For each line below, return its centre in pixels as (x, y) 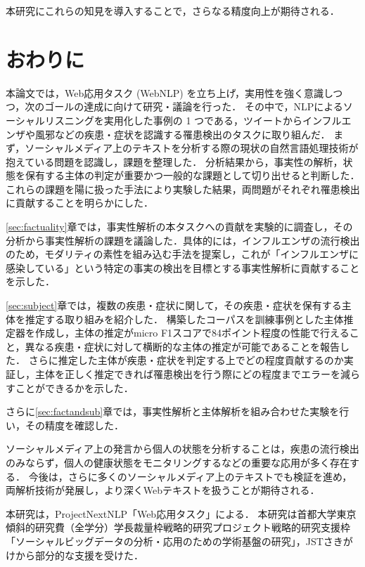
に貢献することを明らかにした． (79, 203)
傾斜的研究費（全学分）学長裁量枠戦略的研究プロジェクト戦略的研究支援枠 (178, 527)
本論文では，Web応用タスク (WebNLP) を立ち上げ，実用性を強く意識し (169, 92)
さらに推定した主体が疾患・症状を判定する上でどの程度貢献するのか (186, 360)
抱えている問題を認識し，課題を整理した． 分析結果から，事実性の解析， (174, 161)
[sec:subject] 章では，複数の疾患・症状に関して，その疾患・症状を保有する (174, 305)
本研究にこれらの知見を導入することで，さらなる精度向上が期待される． (173, 11)
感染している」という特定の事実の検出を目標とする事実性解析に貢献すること (183, 267)
